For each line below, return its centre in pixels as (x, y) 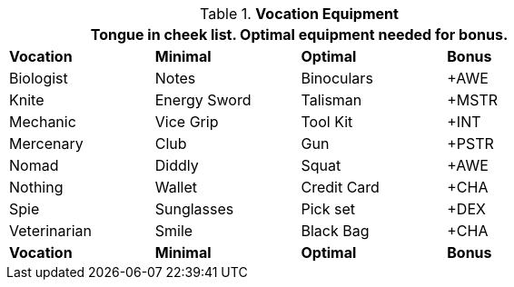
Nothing (36, 187)
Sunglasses (194, 209)
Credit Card (340, 187)
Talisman (331, 100)
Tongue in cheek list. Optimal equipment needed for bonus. (299, 35)
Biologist (39, 78)
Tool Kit (327, 122)
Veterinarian (50, 231)
